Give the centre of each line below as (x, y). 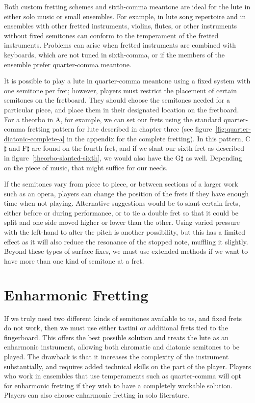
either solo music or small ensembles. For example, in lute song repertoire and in (125, 16)
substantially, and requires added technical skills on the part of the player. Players (127, 366)
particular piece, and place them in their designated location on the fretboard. (122, 109)
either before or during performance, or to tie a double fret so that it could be (121, 212)
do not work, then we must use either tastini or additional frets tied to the (116, 328)
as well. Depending (214, 157)
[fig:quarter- (233, 129)
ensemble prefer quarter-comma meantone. (68, 64)
